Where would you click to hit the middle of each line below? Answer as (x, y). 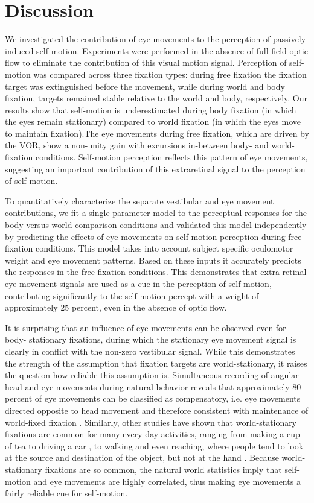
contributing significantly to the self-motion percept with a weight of (132, 295)
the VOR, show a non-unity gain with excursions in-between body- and (137, 145)
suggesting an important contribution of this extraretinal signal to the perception (155, 169)
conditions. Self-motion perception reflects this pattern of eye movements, (171, 157)
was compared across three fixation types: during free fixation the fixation (170, 74)
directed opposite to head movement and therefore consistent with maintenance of (157, 410)
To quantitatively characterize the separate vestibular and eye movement (139, 201)
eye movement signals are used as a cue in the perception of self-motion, (138, 283)
